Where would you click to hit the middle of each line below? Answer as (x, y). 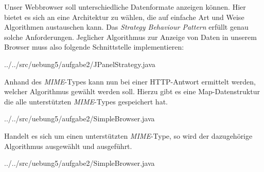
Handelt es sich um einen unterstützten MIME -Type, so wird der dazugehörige (128, 135)
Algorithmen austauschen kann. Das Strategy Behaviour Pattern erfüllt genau (126, 27)
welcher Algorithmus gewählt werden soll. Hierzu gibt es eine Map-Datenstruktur (132, 91)
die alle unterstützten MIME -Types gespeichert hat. (86, 101)
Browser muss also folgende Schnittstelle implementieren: (94, 47)
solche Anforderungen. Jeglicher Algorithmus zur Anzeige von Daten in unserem (130, 37)
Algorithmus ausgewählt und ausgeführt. (68, 146)
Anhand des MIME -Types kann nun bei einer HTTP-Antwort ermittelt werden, (130, 81)
